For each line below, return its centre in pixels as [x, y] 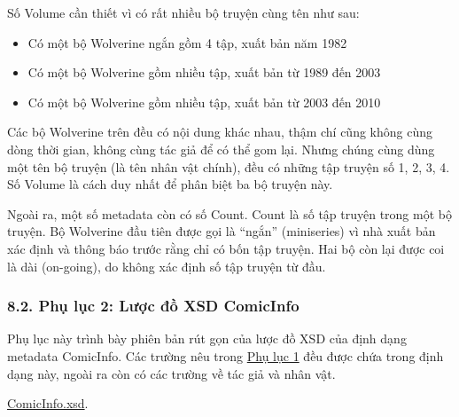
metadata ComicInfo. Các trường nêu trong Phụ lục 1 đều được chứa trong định [226, 355]
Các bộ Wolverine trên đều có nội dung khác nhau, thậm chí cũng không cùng [220, 132]
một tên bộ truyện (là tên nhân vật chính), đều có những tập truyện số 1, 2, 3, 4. [229, 166]
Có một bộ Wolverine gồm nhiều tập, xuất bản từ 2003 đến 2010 [204, 102]
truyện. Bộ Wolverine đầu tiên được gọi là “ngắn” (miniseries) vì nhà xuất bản [222, 231]
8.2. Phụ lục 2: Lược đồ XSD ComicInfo [153, 306]
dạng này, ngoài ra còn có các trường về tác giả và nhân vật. [171, 373]
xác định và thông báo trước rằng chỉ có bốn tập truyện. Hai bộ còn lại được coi [226, 248]
